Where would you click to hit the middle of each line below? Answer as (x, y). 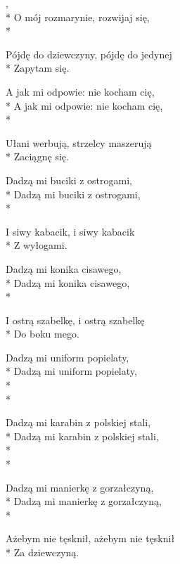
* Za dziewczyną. (43, 552)
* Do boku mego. (43, 334)
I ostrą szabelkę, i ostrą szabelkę (75, 320)
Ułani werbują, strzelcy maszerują (79, 142)
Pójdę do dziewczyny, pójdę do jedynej (89, 54)
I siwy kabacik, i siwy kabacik (70, 231)
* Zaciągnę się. (37, 156)
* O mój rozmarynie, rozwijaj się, (78, 17)
